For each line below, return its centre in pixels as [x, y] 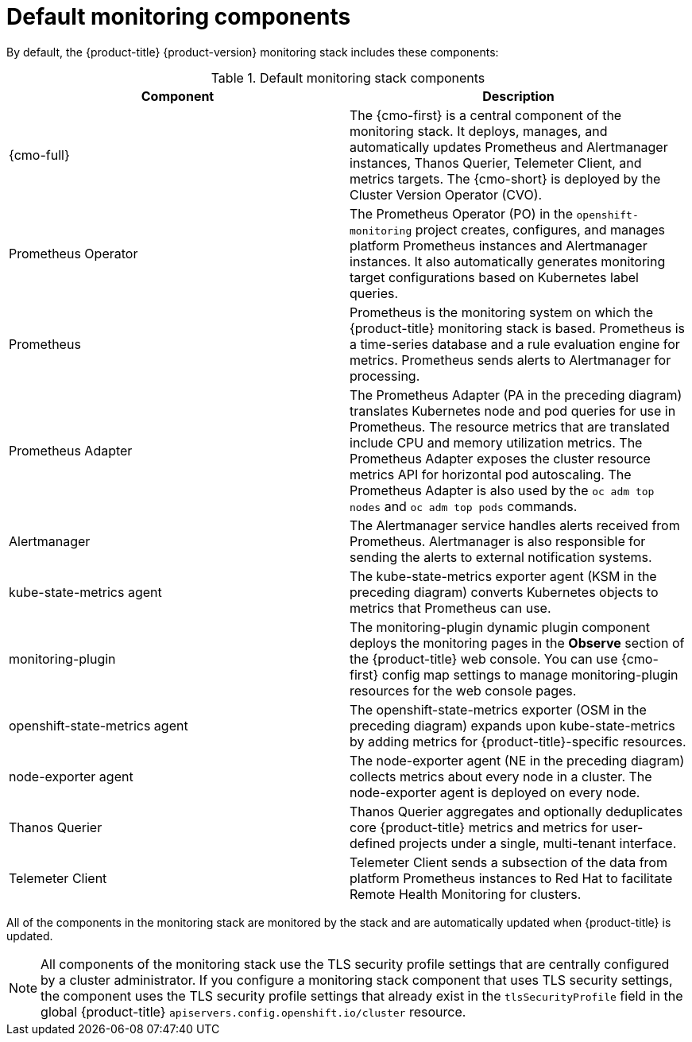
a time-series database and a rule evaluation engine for [515, 344]
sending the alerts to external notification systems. [501, 557]
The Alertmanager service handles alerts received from [515, 525]
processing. [385, 376]
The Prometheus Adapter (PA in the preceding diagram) [516, 395]
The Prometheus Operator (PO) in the [461, 213]
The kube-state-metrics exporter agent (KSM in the [503, 576]
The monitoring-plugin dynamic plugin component [500, 627]
